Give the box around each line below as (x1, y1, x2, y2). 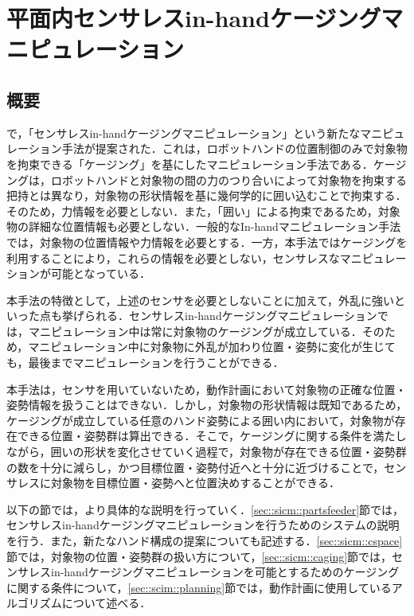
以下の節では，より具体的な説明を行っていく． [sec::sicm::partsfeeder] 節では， (6, 501, 404, 517)
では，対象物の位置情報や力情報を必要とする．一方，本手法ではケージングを (6, 233, 408, 250)
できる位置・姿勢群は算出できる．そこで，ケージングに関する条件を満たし (17, 427, 407, 444)
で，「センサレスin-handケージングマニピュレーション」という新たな (6, 124, 361, 141)
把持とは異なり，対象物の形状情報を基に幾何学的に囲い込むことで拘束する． (6, 187, 407, 204)
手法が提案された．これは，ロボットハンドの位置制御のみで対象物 (61, 140, 408, 157)
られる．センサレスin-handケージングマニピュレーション (84, 307, 377, 324)
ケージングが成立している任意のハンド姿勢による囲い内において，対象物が (6, 411, 395, 428)
